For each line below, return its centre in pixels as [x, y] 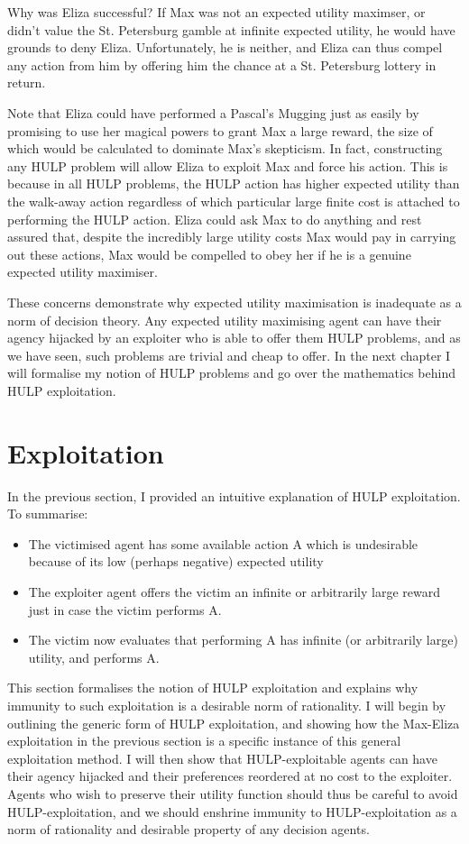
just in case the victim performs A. [125, 609]
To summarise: [48, 514]
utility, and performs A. [94, 657]
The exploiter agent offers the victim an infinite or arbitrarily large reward [234, 591]
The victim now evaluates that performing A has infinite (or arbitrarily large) [243, 640]
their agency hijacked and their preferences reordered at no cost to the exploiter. [230, 776]
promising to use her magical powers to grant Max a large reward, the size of [220, 130]
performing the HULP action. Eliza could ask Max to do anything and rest [215, 219]
